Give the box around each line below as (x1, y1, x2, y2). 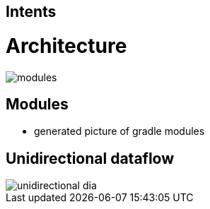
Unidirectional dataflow (6, 149, 175, 167)
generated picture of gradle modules (34, 125, 205, 138)
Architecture (6, 33, 127, 58)
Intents (6, 3, 57, 20)
